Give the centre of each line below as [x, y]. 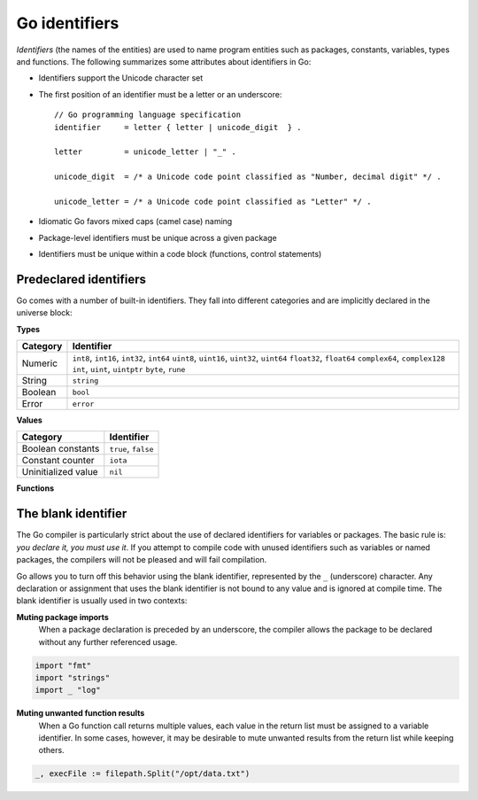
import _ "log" [68, 690]
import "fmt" [63, 665]
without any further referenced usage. [108, 641]
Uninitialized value [60, 472]
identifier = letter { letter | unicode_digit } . [178, 127]
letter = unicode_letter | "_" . [145, 152]
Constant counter [58, 461]
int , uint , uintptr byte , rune [129, 369]
